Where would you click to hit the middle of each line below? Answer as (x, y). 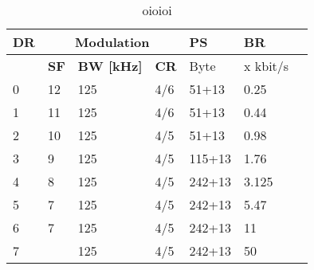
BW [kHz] (110, 66)
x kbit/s (267, 66)
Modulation (112, 42)
